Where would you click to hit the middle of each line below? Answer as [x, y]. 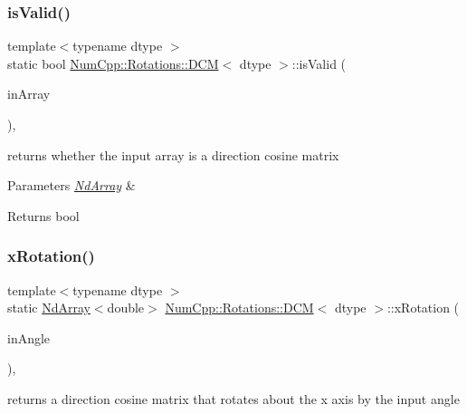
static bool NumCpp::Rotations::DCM [113, 63]
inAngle [29, 337]
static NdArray [49, 308]
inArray [29, 94]
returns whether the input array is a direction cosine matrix [173, 154]
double [126, 308]
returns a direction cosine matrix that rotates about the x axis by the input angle [233, 398]
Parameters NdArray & [71, 185]
